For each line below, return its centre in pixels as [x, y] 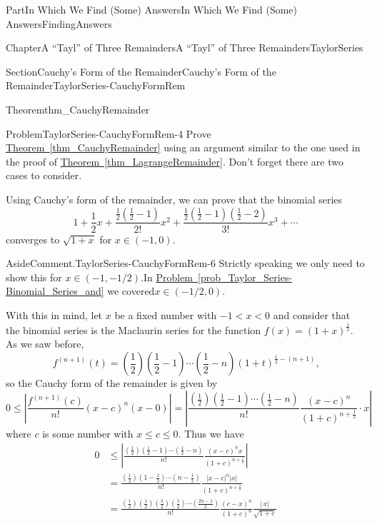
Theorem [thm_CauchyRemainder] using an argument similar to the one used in [183, 147]
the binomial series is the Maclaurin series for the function [134, 329]
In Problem [168, 277]
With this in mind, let [54, 314]
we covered [131, 291]
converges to [33, 239]
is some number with [88, 433]
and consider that [312, 314]
